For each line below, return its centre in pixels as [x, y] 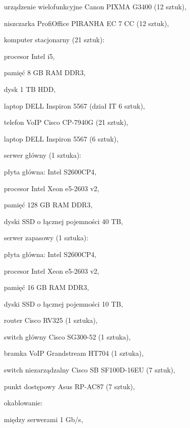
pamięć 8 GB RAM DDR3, [45, 72]
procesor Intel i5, [30, 56]
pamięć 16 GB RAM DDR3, [47, 287]
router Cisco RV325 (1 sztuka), [51, 320]
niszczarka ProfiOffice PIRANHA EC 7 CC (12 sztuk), [87, 23]
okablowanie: [23, 403]
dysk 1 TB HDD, [30, 89]
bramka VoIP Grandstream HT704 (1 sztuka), [74, 353]
